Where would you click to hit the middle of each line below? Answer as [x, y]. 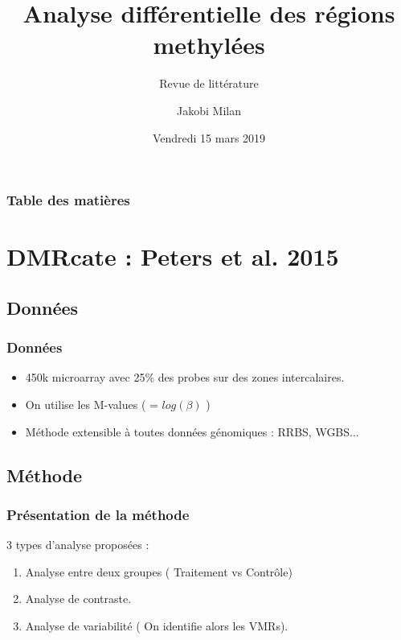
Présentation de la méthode [98, 514]
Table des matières [68, 200]
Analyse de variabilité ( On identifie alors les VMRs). [157, 625]
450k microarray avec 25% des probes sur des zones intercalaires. [185, 377]
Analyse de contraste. [78, 599]
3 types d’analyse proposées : [78, 545]
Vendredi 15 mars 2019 [209, 137]
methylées [209, 45]
